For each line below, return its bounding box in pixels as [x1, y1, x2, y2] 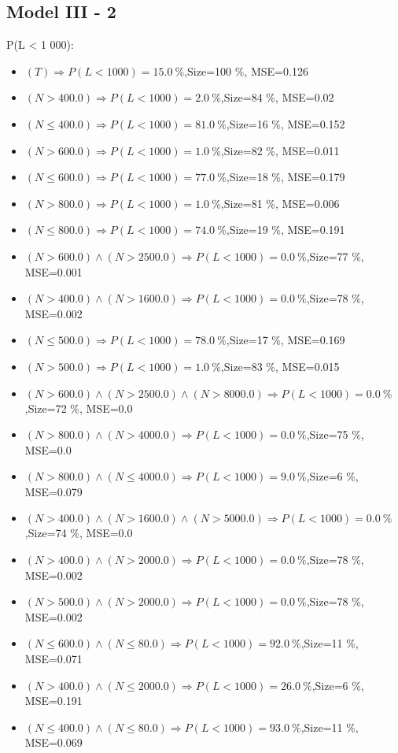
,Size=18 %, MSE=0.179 [226, 169, 345, 185]
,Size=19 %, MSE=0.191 [226, 221, 345, 238]
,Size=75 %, [306, 426, 364, 443]
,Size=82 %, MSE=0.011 [220, 142, 340, 158]
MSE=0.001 [24, 263, 83, 280]
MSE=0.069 [24, 734, 83, 751]
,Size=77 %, [306, 247, 364, 264]
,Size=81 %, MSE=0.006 [220, 195, 340, 211]
